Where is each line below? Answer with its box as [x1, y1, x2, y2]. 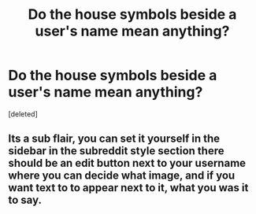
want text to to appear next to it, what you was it [8, 181, 249, 194]
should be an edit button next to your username [8, 157, 247, 170]
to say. [8, 194, 42, 207]
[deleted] [8, 109, 38, 119]
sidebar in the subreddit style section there [8, 144, 224, 158]
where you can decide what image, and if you [8, 169, 236, 183]
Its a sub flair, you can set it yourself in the [8, 132, 221, 146]
